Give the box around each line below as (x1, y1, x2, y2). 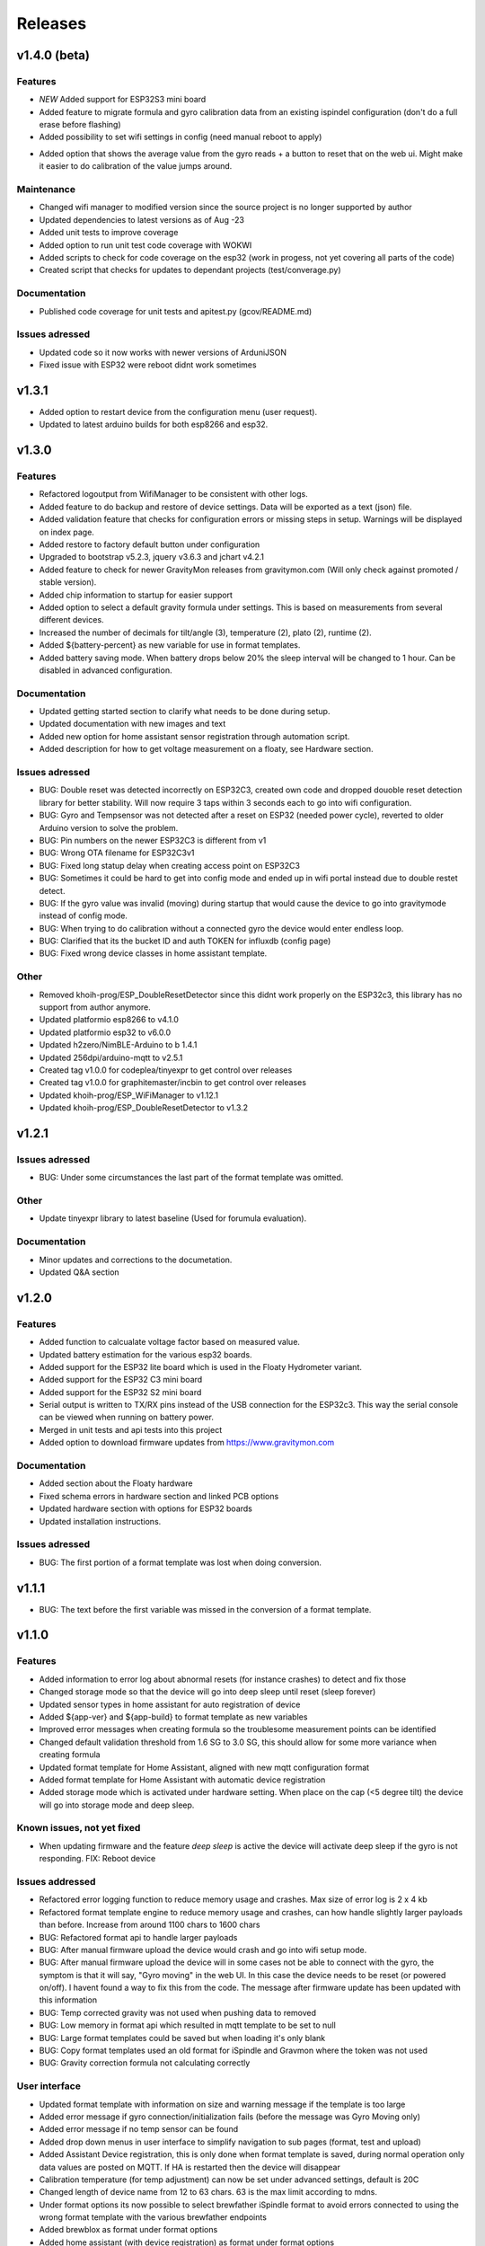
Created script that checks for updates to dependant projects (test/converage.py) (39, 265, 341, 276)
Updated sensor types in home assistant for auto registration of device (39, 1699, 301, 1710)
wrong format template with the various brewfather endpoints (39, 2212, 267, 2223)
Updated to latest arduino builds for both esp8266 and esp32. (39, 419, 269, 430)
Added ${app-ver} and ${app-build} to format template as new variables (39, 1711, 308, 1722)
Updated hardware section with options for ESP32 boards (39, 1503, 253, 1514)
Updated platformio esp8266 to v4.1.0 (39, 1014, 180, 1025)
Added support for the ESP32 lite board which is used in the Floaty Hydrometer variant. (39, 1361, 363, 1372)
